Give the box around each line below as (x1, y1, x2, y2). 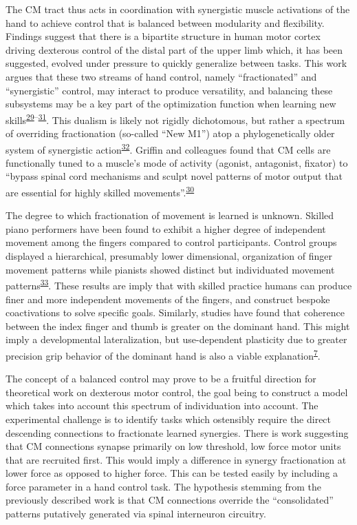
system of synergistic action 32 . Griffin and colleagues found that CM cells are (6, 140, 331, 156)
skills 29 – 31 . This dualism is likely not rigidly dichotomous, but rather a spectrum (6, 110, 345, 127)
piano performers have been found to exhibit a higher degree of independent (6, 221, 326, 236)
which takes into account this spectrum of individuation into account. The (6, 398, 318, 413)
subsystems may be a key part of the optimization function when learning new (6, 96, 336, 111)
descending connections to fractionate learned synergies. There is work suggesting (6, 425, 349, 440)
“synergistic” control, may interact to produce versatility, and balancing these (6, 83, 333, 97)
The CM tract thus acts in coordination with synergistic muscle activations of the (6, 2, 350, 16)
